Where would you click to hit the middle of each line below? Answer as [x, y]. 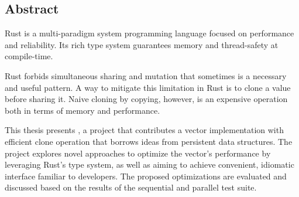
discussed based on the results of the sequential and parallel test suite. [131, 187]
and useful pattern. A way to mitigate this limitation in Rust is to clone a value [148, 87]
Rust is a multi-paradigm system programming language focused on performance [149, 33]
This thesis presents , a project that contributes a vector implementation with [144, 130]
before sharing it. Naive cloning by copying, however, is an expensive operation [146, 99]
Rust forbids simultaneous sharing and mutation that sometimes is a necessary [146, 75]
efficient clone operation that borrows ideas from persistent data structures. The [149, 141]
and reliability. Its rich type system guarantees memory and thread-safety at [142, 44]
